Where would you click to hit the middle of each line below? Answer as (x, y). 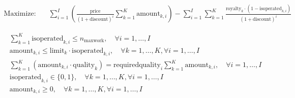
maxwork (94, 41)
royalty (233, 8)
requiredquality (137, 65)
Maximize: (20, 14)
